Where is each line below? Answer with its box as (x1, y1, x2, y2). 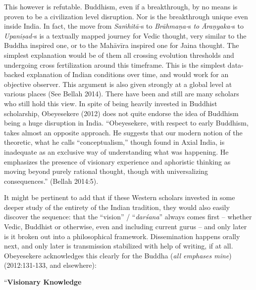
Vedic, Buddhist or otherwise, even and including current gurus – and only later (4, 221, 247, 232)
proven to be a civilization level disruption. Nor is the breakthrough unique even (4, 11, 248, 21)
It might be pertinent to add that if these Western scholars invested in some (4, 192, 235, 203)
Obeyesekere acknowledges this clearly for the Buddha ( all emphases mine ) (4, 250, 232, 260)
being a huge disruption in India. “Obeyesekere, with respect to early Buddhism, (4, 118, 249, 128)
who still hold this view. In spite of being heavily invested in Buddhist (4, 98, 217, 108)
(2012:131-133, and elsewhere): (4, 260, 97, 270)
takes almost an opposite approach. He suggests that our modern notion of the (4, 127, 243, 137)
